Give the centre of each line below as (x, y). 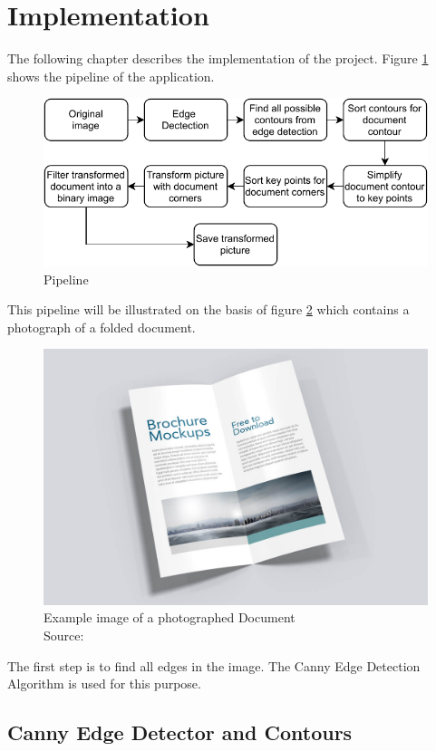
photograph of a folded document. (102, 327)
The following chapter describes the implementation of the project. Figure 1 (218, 58)
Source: (64, 635)
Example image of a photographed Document (170, 617)
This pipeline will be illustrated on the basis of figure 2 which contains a (208, 309)
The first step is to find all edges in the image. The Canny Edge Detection (214, 665)
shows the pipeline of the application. (111, 76)
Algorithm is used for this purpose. (104, 684)
